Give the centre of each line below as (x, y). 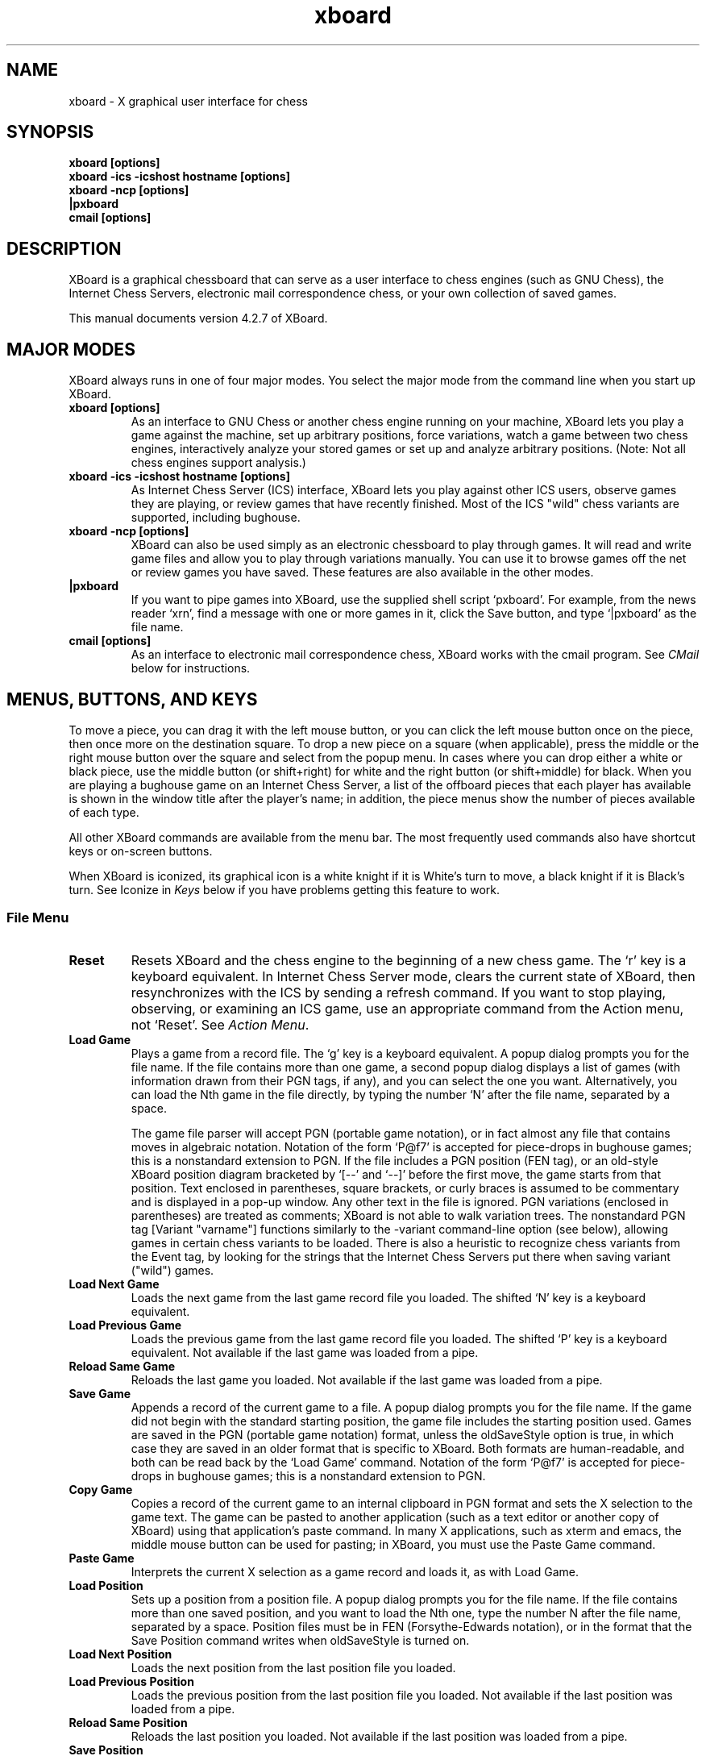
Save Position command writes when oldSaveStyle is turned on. (300, 1640)
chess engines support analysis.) (218, 463)
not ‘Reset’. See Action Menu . (220, 1024)
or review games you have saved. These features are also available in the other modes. (362, 572)
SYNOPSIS (50, 132)
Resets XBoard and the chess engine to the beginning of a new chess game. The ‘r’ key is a (409, 960)
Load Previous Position (131, 1681)
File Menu (38, 918)
